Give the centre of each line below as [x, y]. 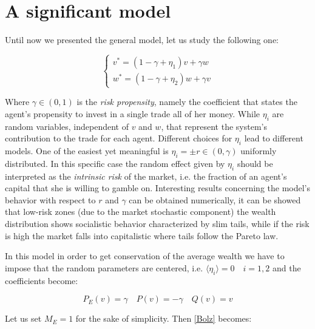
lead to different [274, 138]
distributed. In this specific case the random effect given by [115, 163]
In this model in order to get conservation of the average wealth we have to [145, 256]
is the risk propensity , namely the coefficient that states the [187, 102]
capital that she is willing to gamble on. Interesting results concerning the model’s [158, 188]
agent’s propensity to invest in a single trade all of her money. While [133, 113]
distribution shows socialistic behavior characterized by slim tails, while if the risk [157, 224]
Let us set [23, 318]
